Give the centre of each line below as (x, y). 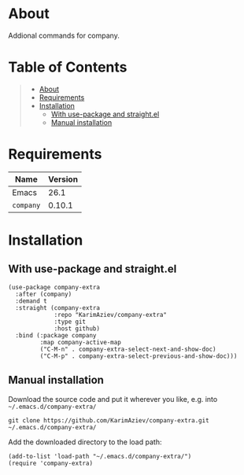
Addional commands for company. (64, 35)
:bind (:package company (56, 335)
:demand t (31, 301)
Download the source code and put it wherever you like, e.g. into (113, 399)
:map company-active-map (81, 342)
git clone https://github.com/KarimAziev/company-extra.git (109, 420)
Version (63, 179)
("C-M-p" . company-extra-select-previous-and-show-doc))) (139, 356)
